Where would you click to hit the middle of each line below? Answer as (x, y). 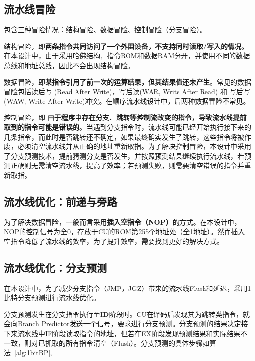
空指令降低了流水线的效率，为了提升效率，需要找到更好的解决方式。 (114, 241)
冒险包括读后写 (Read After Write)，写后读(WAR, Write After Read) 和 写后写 (127, 91)
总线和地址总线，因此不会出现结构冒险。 (69, 65)
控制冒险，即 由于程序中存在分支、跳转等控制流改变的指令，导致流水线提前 (125, 117)
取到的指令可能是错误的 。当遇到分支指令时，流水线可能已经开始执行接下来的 (127, 127)
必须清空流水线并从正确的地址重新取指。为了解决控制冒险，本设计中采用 (134, 146)
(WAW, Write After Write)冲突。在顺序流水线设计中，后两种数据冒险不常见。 (127, 101)
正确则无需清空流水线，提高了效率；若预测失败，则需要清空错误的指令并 (127, 165)
